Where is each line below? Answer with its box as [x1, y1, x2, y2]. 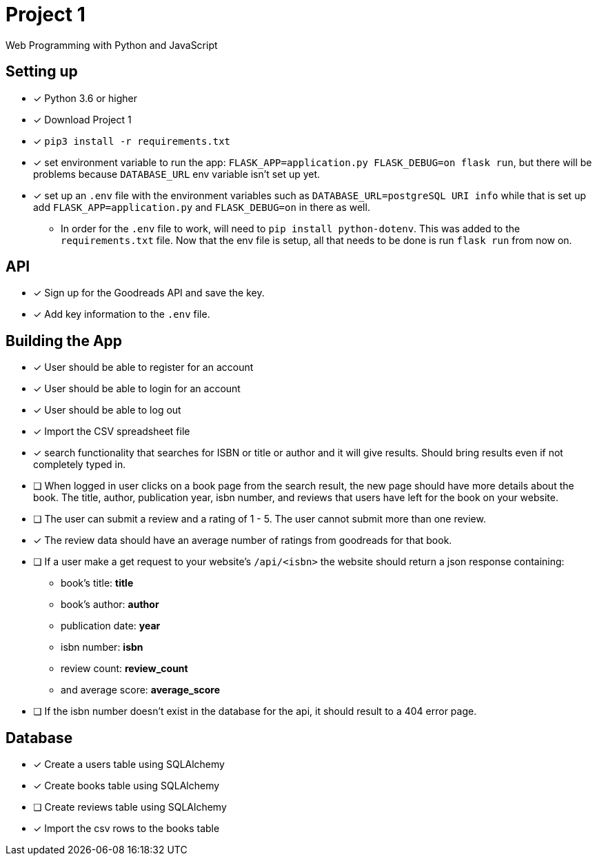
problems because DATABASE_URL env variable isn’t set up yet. [33, 168, 321, 180]
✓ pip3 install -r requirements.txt [33, 134, 231, 147]
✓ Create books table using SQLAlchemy [33, 780, 220, 792]
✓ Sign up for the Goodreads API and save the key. [33, 287, 265, 299]
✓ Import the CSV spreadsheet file [33, 425, 190, 438]
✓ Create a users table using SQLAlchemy [33, 758, 225, 771]
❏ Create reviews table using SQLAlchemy [33, 801, 227, 813]
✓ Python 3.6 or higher [33, 92, 137, 104]
